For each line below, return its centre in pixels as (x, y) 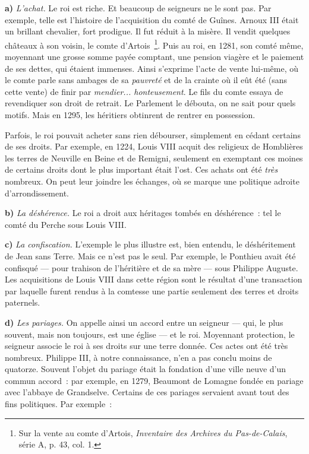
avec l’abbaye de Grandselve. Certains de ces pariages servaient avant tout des (147, 392)
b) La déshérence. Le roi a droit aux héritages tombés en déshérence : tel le (143, 213)
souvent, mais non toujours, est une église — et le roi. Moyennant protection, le (150, 334)
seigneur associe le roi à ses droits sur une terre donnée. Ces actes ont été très (146, 346)
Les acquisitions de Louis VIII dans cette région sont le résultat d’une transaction (154, 279)
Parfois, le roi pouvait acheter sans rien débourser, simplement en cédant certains (153, 134)
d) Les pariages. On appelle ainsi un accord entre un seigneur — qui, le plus (144, 322)
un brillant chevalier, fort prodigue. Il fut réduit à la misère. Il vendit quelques (148, 31)
